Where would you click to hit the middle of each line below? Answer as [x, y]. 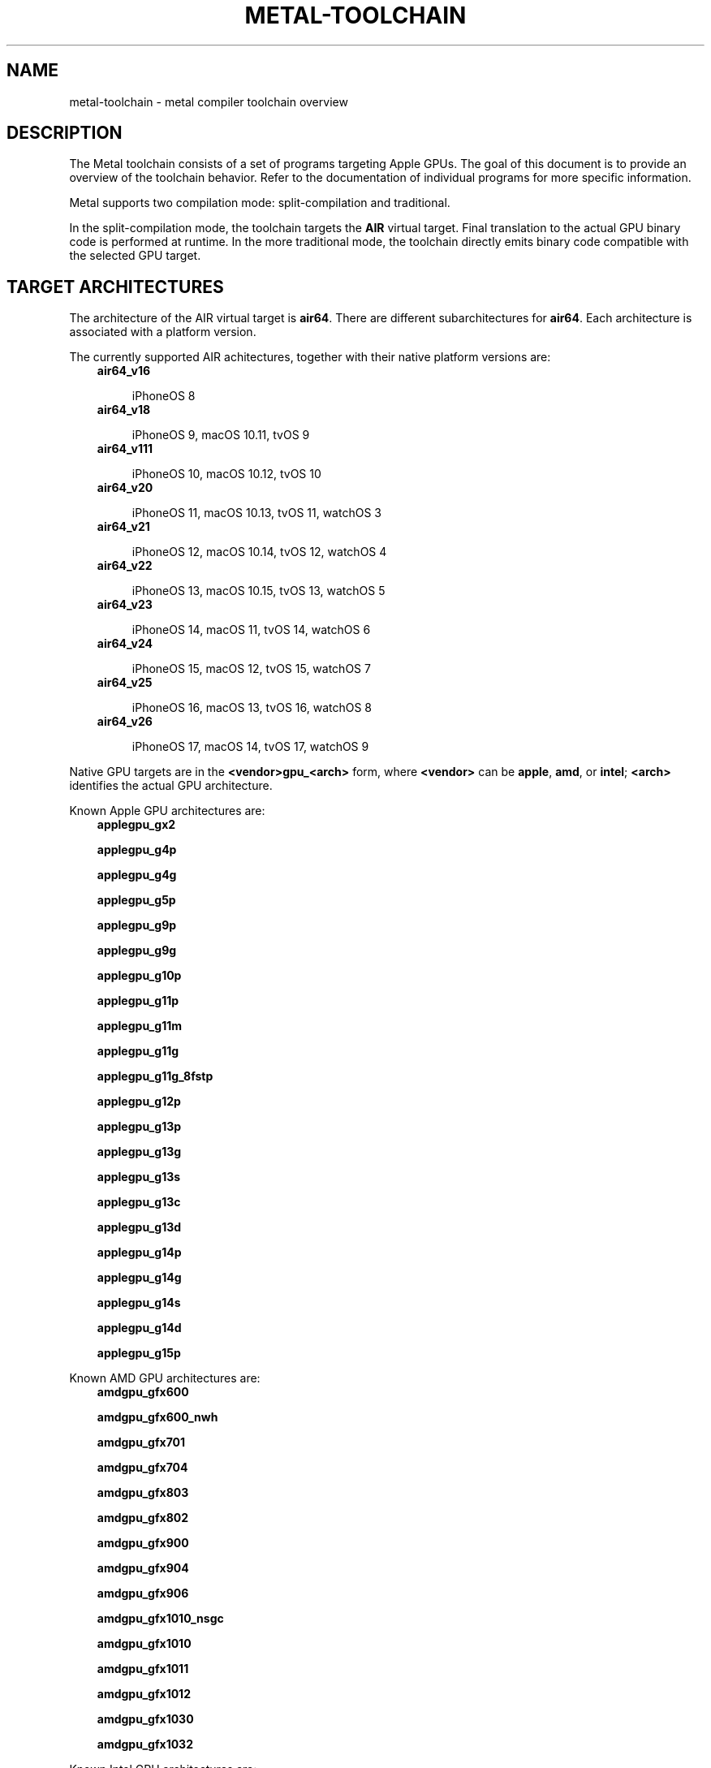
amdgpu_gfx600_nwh [157, 1417]
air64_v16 [124, 371]
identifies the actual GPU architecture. [171, 786]
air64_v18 [124, 410]
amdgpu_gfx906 [143, 1593]
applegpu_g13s [139, 1177]
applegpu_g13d [139, 1227]
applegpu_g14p [139, 1253]
